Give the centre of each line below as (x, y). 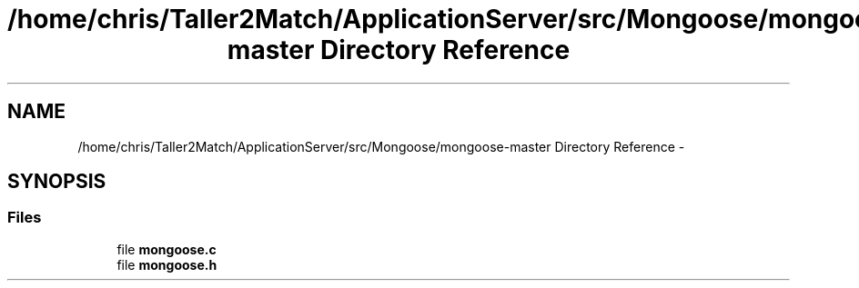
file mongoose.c (167, 249)
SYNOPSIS (57, 182)
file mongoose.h (167, 264)
